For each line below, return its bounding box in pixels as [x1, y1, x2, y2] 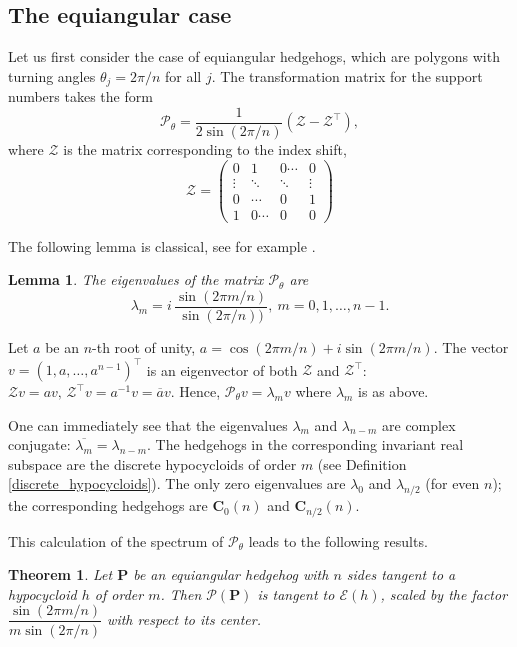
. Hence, [170, 381, 221, 402]
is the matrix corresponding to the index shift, [63, 138, 347, 159]
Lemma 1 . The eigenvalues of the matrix [8, 269, 264, 290]
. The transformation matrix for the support [211, 65, 483, 86]
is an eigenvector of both [146, 359, 298, 380]
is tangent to [257, 583, 335, 604]
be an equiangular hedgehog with [133, 564, 329, 585]
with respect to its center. [107, 608, 261, 629]
